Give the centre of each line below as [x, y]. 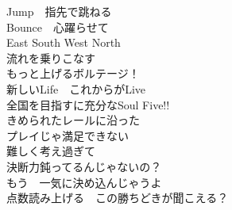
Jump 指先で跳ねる [59, 11]
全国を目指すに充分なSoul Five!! [88, 104]
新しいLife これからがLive [76, 88]
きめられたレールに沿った [73, 120]
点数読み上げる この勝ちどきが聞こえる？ [118, 198]
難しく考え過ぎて [51, 151]
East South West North [64, 42]
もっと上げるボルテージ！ [73, 73]
